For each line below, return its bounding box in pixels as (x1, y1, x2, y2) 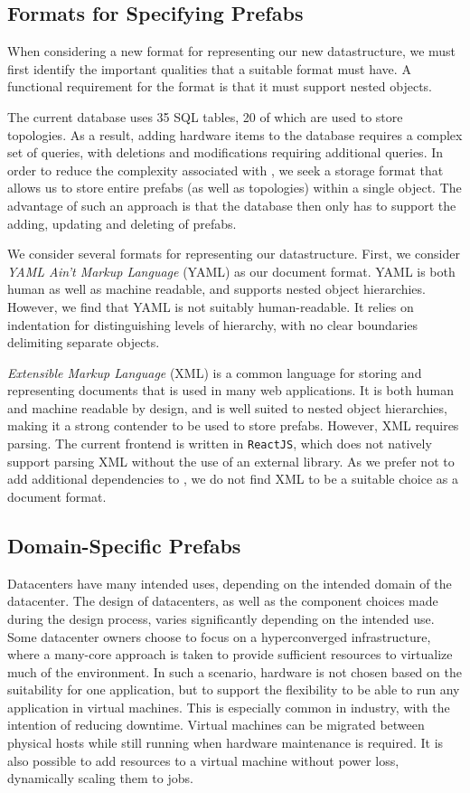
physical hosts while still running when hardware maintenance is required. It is (7, 733, 444, 752)
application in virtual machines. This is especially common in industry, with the (7, 697, 450, 716)
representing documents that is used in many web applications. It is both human (7, 381, 455, 400)
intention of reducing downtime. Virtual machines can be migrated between (7, 715, 425, 734)
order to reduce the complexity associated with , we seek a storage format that (7, 160, 444, 179)
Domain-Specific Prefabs (7, 531, 241, 559)
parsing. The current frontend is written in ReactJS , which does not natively (7, 434, 432, 453)
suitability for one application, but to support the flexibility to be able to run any (7, 680, 460, 699)
